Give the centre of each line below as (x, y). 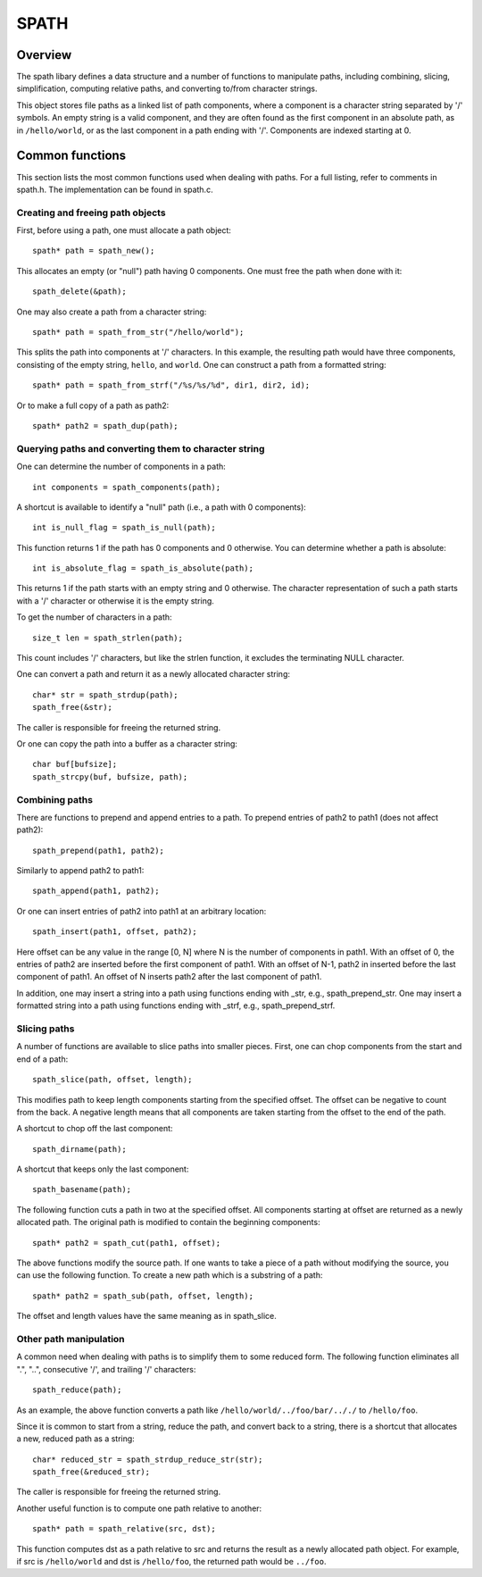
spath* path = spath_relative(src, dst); (124, 1529)
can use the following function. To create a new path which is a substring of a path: (170, 1275)
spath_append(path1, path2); (96, 891)
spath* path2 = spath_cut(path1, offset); (127, 1243)
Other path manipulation (71, 1339)
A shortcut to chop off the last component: (95, 1129)
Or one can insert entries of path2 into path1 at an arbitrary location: (141, 911)
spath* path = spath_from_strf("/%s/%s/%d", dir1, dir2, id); (171, 385)
